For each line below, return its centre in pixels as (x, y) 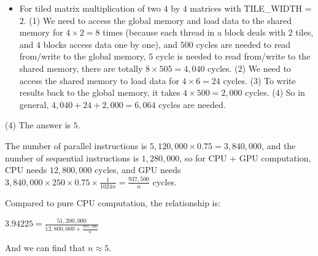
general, (34, 104)
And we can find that (45, 247)
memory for (41, 32)
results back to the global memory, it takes (100, 92)
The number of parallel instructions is (76, 145)
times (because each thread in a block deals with (194, 32)
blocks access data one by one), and (111, 44)
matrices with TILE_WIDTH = (251, 8)
